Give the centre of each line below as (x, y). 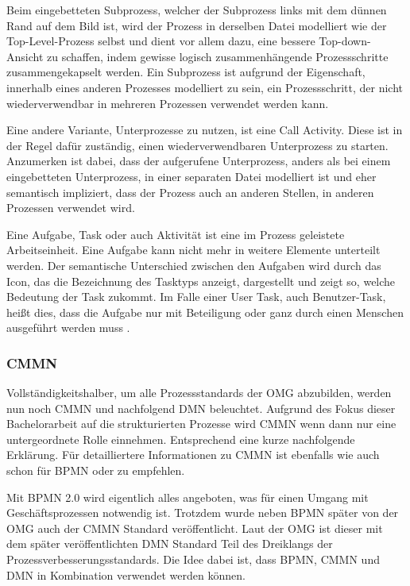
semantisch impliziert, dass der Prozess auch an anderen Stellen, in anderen (190, 192)
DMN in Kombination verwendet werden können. (126, 574)
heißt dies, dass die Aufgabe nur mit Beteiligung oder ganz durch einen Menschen (205, 312)
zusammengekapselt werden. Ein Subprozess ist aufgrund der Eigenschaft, (186, 72)
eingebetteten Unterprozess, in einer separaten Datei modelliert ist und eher (191, 176)
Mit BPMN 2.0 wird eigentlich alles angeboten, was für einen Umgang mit (188, 497)
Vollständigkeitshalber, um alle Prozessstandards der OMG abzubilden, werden (199, 393)
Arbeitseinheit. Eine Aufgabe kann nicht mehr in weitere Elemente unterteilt (193, 250)
